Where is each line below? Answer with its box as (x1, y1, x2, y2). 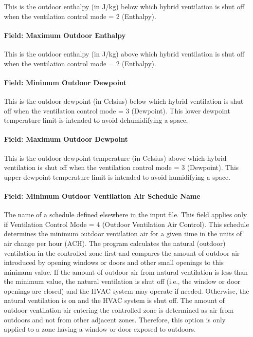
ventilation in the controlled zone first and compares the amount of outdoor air (4, 247, 240, 258)
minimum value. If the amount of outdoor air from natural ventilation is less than (4, 266, 248, 277)
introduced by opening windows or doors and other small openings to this (4, 257, 224, 267)
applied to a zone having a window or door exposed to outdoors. (4, 324, 196, 334)
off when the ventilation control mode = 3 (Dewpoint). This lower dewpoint (4, 105, 231, 115)
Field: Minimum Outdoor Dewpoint (4, 77, 126, 87)
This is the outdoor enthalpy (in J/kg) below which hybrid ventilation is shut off (4, 1, 245, 11)
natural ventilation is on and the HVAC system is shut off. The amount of (4, 295, 225, 305)
